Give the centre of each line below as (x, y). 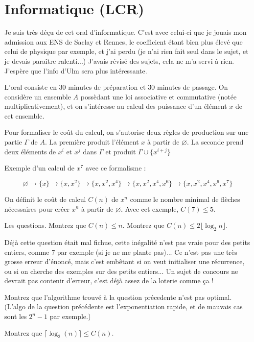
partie (13, 142)
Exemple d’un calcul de (39, 168)
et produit (121, 151)
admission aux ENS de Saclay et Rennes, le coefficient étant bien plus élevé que (124, 41)
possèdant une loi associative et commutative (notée (159, 96)
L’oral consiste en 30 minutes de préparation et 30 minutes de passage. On (116, 87)
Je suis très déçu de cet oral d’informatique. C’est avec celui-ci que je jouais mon (126, 32)
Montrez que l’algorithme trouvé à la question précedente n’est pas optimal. (118, 297)
